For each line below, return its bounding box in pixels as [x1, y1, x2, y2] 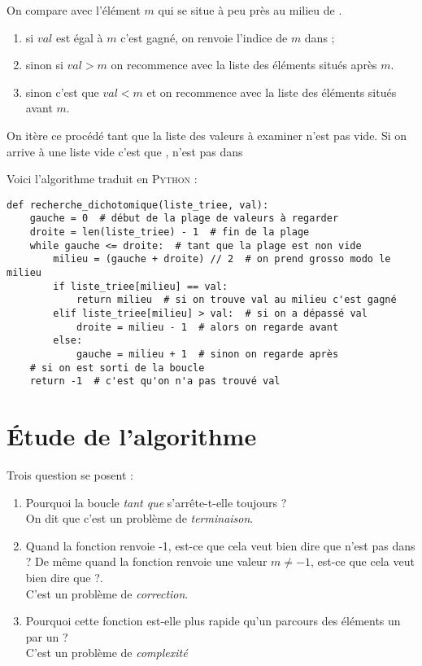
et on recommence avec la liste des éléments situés [146, 83, 397, 100]
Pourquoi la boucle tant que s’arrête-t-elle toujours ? [25, 493, 287, 510]
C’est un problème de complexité [25, 644, 188, 661]
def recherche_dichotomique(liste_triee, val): [7, 199, 269, 211]
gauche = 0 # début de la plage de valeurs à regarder [29, 213, 339, 225]
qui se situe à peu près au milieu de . [158, 2, 342, 18]
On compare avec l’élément [7, 2, 141, 18]
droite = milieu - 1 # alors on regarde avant [76, 321, 339, 333]
